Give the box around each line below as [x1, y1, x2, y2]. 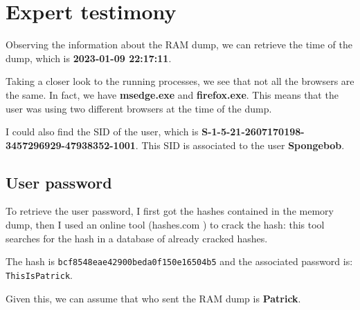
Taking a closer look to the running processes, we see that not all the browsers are [6, 74, 354, 88]
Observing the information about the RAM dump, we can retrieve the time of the [6, 37, 352, 52]
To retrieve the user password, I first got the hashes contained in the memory [6, 204, 334, 218]
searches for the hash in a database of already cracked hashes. [6, 231, 268, 245]
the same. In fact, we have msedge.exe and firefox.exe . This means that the [6, 87, 339, 101]
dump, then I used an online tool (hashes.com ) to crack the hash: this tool [6, 217, 325, 232]
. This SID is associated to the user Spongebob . [135, 137, 345, 152]
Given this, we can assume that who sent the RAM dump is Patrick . [6, 291, 301, 305]
